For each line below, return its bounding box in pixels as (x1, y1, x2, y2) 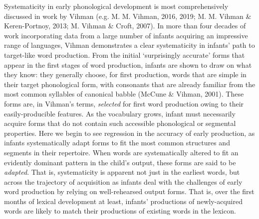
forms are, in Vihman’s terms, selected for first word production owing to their (4, 98, 244, 109)
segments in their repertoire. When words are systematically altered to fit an (4, 147, 239, 157)
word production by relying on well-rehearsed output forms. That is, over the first (4, 186, 255, 197)
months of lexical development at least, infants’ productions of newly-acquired (4, 196, 243, 206)
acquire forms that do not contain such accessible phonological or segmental (4, 118, 236, 128)
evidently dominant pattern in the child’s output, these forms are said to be (4, 157, 236, 167)
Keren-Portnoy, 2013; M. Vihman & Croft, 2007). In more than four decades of (4, 20, 246, 31)
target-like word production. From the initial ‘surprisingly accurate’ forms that (4, 49, 245, 60)
